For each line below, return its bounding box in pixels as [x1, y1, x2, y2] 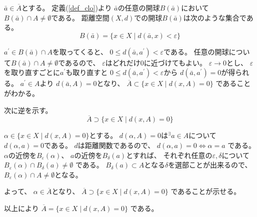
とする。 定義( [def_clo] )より [21, 2, 112, 12]
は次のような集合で [183, 12, 246, 22]
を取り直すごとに [4, 67, 60, 77]
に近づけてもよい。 [143, 57, 207, 67]
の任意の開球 [117, 2, 160, 12]
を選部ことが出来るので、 [168, 159, 252, 170]
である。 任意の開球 [163, 46, 229, 56]
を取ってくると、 [52, 46, 107, 56]
